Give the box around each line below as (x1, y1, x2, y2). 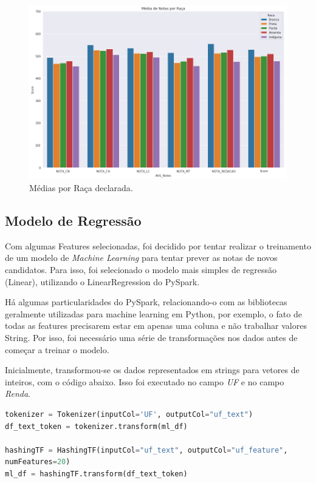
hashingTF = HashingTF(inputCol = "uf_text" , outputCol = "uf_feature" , (5, 445, 288, 454)
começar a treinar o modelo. (5, 343, 109, 356)
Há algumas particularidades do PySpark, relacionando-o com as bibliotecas (5, 296, 287, 308)
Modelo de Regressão (5, 211, 142, 229)
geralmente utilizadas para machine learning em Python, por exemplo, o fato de (5, 307, 302, 320)
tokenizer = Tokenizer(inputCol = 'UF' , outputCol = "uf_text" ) (5, 410, 253, 419)
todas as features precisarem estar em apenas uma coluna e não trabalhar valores (5, 319, 307, 332)
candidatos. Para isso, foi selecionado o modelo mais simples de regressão (5, 263, 277, 275)
